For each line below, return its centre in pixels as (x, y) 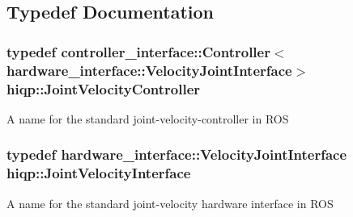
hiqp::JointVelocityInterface (99, 173)
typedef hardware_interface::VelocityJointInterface (177, 154)
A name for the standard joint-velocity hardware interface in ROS (170, 203)
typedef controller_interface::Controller (138, 51)
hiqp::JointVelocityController (104, 88)
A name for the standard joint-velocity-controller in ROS (148, 118)
